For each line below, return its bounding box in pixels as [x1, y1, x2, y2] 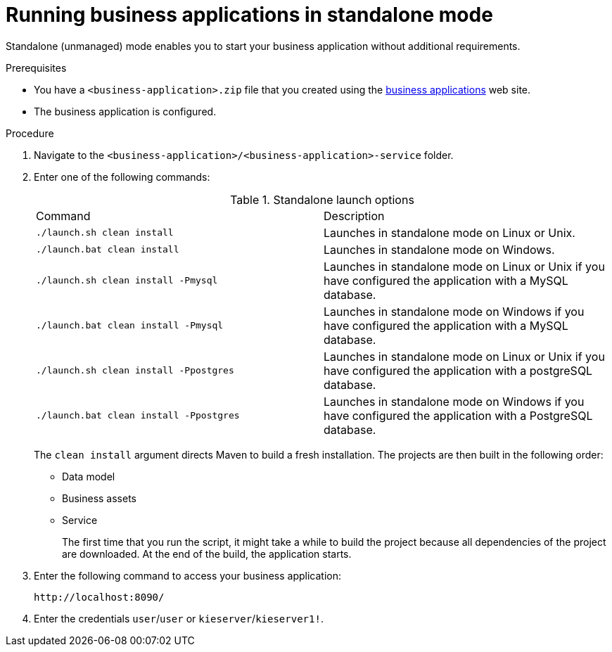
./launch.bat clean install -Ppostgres [36, 410, 240, 421]
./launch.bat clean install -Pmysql [36, 320, 224, 331]
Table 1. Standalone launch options [230, 192, 414, 207]
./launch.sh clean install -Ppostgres [36, 365, 234, 376]
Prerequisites [6, 61, 67, 74]
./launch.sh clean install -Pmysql [36, 275, 218, 286]
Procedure [6, 127, 54, 139]
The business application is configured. [34, 105, 217, 117]
